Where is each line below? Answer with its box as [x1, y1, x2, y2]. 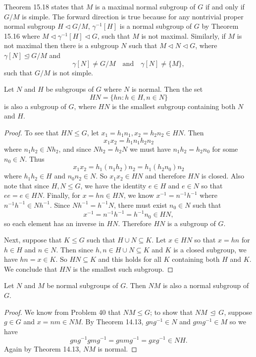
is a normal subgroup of [119, 21, 192, 31]
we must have [129, 143, 171, 154]
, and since [58, 143, 91, 154]
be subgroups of [46, 84, 94, 94]
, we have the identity [80, 180, 147, 190]
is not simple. [52, 67, 94, 77]
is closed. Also [201, 171, 244, 181]
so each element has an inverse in [4, 218, 104, 228]
